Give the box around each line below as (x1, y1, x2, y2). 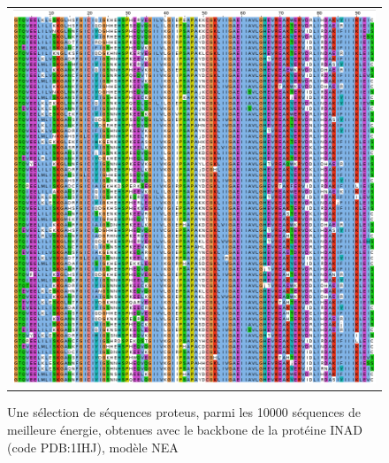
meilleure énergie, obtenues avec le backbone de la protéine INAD (7, 420, 363, 438)
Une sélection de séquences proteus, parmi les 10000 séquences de (7, 403, 361, 421)
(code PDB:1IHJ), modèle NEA (7, 437, 179, 456)
